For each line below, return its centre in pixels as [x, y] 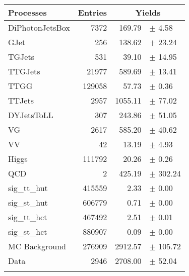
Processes [27, 12]
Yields [148, 12]
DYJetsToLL [31, 115]
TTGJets [24, 71]
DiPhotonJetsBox [39, 27]
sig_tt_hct [28, 217]
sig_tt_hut [28, 188]
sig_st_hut [28, 202]
